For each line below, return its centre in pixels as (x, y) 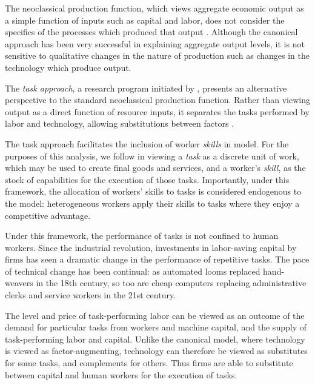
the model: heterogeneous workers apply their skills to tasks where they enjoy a (152, 203)
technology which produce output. (68, 67)
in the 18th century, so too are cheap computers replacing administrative (171, 283)
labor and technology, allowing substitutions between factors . (120, 123)
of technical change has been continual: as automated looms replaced (133, 271)
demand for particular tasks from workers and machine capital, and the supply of (156, 327)
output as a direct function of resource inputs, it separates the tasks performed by (157, 111)
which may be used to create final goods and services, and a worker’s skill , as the (155, 168)
